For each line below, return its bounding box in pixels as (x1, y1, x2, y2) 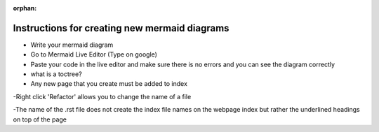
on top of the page (13, 115, 67, 124)
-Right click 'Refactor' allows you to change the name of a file (13, 92, 192, 101)
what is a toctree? (30, 70, 82, 78)
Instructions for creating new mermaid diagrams (13, 22, 230, 34)
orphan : (13, 4, 37, 12)
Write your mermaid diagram (30, 41, 114, 49)
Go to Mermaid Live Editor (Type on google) (30, 50, 158, 59)
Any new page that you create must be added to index (30, 80, 187, 88)
